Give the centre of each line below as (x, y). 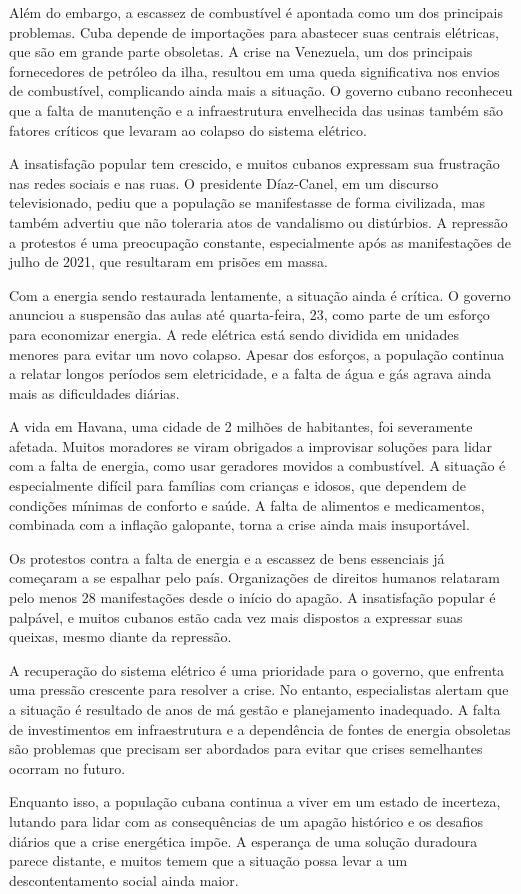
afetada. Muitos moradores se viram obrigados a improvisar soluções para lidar (251, 445)
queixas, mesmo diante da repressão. (120, 636)
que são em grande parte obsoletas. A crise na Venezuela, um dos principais (241, 51)
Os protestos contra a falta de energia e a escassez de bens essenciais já (227, 557)
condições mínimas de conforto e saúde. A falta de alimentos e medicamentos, (247, 504)
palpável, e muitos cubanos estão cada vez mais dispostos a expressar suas (236, 616)
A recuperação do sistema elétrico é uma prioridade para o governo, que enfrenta (257, 669)
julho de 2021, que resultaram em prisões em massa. (168, 261)
